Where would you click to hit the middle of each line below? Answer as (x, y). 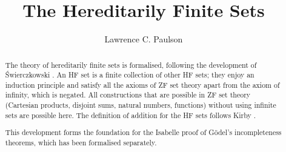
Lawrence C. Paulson (144, 39)
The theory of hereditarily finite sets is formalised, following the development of (131, 64)
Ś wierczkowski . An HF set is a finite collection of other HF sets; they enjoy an (130, 75)
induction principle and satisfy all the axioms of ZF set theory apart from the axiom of (142, 84)
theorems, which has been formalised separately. (81, 142)
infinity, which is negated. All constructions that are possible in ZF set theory (128, 95)
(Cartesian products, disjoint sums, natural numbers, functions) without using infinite (141, 105)
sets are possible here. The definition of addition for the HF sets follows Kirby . (131, 115)
